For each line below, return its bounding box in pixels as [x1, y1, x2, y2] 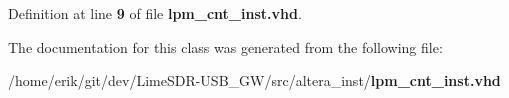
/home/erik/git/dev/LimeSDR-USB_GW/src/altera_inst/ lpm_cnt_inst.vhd [8, 70, 501, 91]
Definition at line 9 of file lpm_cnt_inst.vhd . [8, 3, 302, 23]
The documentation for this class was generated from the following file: [8, 36, 443, 57]
